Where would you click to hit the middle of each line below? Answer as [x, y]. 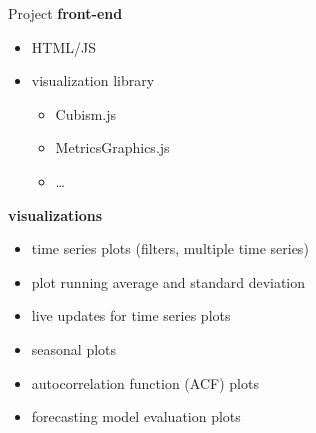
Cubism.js [86, 113]
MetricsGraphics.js [112, 147]
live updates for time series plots [131, 315]
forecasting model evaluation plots [136, 416]
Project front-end [65, 13]
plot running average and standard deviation [168, 281]
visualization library [93, 80]
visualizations [55, 214]
